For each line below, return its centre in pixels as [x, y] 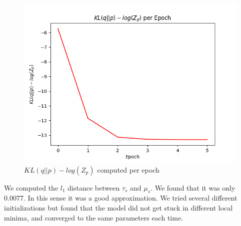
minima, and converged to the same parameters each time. [93, 217]
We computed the [31, 187]
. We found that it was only [193, 187]
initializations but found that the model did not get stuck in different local [118, 207]
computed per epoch [128, 169]
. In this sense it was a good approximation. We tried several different [130, 198]
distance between [94, 187]
